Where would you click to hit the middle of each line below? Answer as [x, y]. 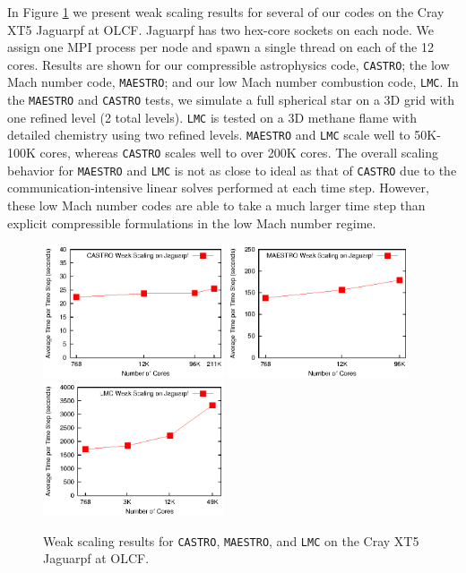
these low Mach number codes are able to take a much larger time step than [216, 205]
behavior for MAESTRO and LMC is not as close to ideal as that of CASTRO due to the [232, 170]
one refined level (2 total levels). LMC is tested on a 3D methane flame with [212, 117]
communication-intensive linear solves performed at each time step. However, [218, 188]
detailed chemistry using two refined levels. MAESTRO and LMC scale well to [209, 135]
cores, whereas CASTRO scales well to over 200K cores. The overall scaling [239, 153]
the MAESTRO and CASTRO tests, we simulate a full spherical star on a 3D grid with [231, 100]
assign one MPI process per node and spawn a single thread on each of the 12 [220, 47]
